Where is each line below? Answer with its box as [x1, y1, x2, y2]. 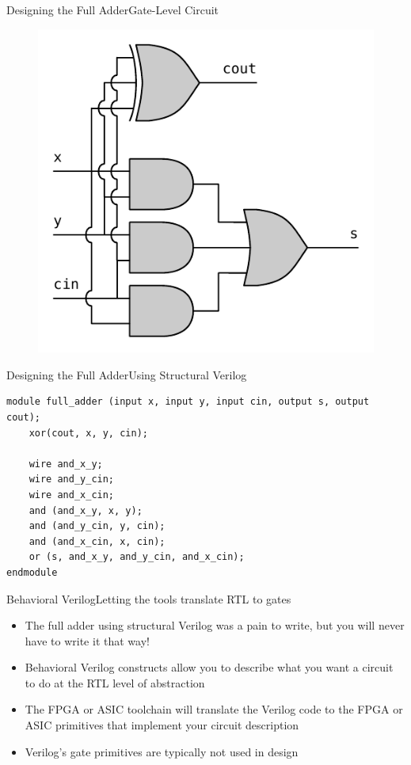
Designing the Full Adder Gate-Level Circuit [6, 2, 219, 17]
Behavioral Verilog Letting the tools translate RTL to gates [6, 590, 291, 607]
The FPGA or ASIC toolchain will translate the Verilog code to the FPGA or [25, 701, 403, 717]
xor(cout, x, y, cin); [29, 427, 148, 439]
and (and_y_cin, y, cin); [29, 520, 166, 532]
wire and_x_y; [29, 458, 103, 470]
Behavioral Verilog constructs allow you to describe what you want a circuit [25, 659, 394, 676]
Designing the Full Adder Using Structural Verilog [6, 366, 247, 382]
